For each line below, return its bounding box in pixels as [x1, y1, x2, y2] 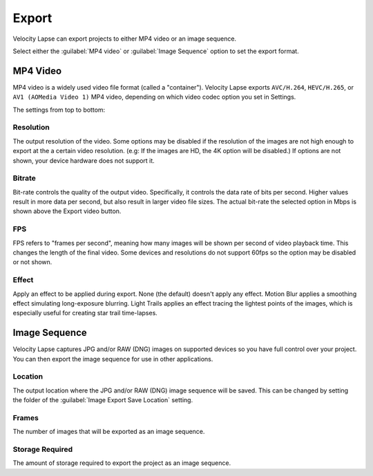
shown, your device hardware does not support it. [12, 156, 155, 165]
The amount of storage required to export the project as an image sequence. [12, 459, 231, 467]
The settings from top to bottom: [12, 106, 106, 114]
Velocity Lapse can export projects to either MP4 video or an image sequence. [12, 34, 237, 43]
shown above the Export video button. [12, 207, 122, 215]
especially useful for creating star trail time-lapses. [12, 309, 158, 317]
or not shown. [12, 258, 52, 266]
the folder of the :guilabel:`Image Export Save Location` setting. [12, 396, 193, 404]
